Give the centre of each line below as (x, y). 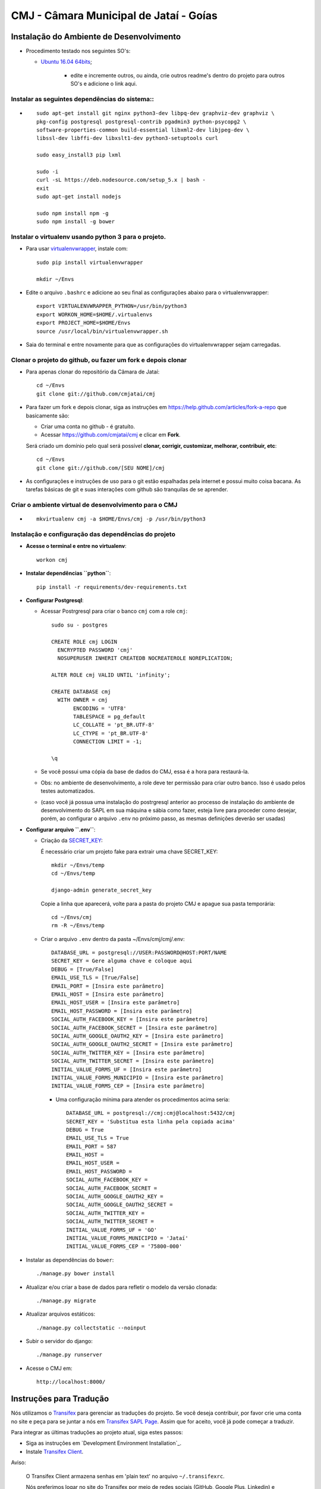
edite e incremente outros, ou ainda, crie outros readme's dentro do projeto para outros (177, 75)
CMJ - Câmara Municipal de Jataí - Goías (114, 15)
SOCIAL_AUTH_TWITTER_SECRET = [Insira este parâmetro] (133, 1061)
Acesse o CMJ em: (49, 1368)
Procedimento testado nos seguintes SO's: (78, 51)
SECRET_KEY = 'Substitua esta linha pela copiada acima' (151, 1122)
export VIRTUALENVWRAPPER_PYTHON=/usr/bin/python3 (112, 306)
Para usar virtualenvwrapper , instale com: (77, 249)
